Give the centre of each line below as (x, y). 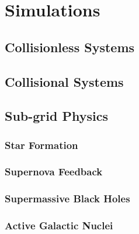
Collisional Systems (64, 81)
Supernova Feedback (54, 172)
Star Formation (41, 145)
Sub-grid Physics (56, 116)
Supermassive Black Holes (67, 199)
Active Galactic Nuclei (59, 225)
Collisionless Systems (70, 47)
